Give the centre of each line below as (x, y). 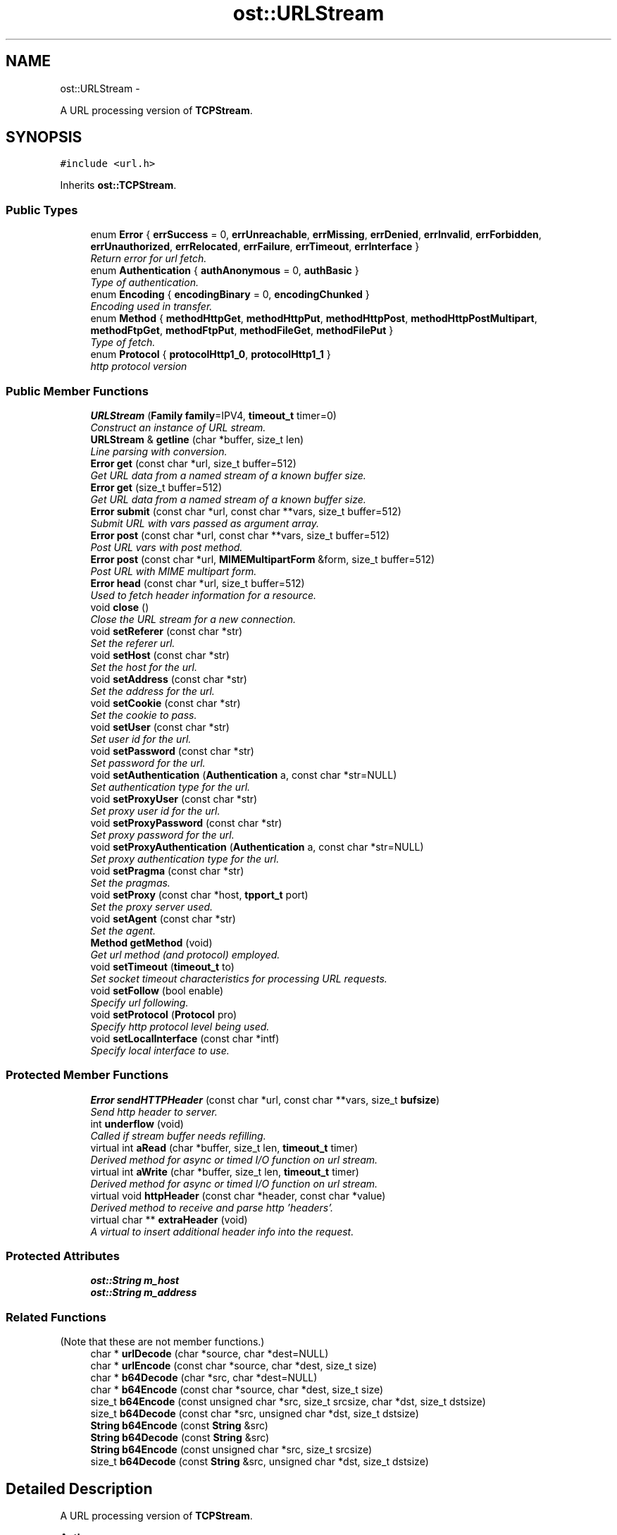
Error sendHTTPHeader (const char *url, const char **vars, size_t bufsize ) (265, 1099)
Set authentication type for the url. (170, 787)
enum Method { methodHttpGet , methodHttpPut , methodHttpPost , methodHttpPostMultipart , (314, 319)
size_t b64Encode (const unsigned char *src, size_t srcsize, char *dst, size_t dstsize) (288, 1402)
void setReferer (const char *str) (167, 631)
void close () (120, 607)
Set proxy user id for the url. (155, 810)
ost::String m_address (144, 1293)
